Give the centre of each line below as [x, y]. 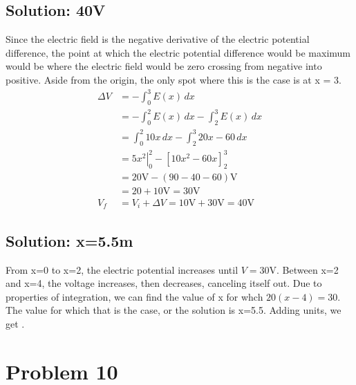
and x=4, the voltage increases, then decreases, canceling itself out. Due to [164, 283]
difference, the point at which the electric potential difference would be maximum [178, 52]
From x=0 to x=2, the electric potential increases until [122, 269]
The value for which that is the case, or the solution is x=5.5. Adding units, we [174, 310]
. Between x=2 [308, 269]
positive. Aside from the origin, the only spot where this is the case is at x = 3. [174, 79]
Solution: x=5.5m [69, 240]
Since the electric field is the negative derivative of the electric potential [158, 39]
